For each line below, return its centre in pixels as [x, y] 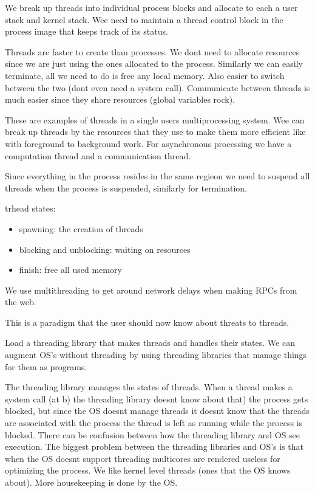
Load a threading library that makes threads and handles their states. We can [150, 343]
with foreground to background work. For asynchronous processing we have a [148, 143]
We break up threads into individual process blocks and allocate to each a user [151, 7]
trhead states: [30, 208]
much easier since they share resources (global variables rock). [120, 99]
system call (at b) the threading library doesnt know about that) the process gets [157, 398]
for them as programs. [46, 366]
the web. [21, 302]
